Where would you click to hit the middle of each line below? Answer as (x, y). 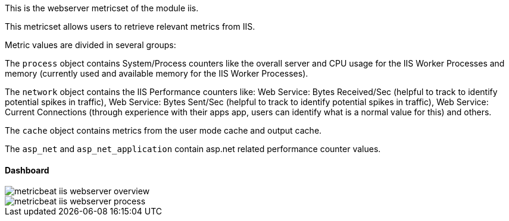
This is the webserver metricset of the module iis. (102, 8)
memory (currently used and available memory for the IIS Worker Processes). (157, 73)
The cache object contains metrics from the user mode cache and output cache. (163, 130)
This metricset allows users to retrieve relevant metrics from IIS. (130, 26)
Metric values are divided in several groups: (90, 45)
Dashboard (27, 170)
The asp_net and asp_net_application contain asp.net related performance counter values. (193, 149)
